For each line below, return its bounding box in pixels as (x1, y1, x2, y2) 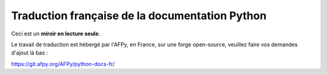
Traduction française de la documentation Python (11, 9, 266, 22)
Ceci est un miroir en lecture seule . (11, 30, 101, 37)
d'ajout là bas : (11, 49, 48, 56)
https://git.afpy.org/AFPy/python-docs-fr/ (11, 60, 115, 67)
